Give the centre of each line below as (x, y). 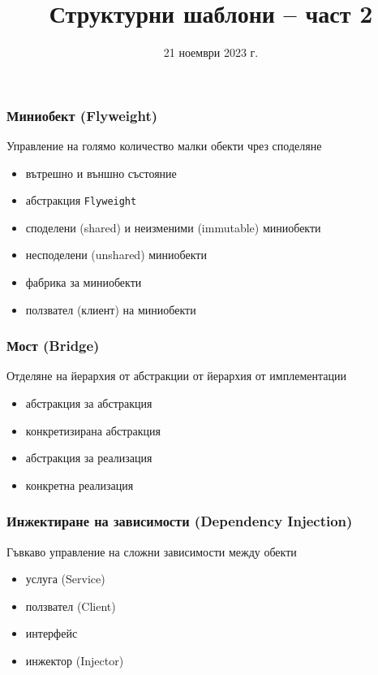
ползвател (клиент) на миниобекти (111, 309)
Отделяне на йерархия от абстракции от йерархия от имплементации (176, 376)
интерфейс (52, 633)
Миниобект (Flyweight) (82, 115)
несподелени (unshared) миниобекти (116, 255)
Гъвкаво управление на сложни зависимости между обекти (152, 551)
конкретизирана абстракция (93, 430)
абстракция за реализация (89, 458)
